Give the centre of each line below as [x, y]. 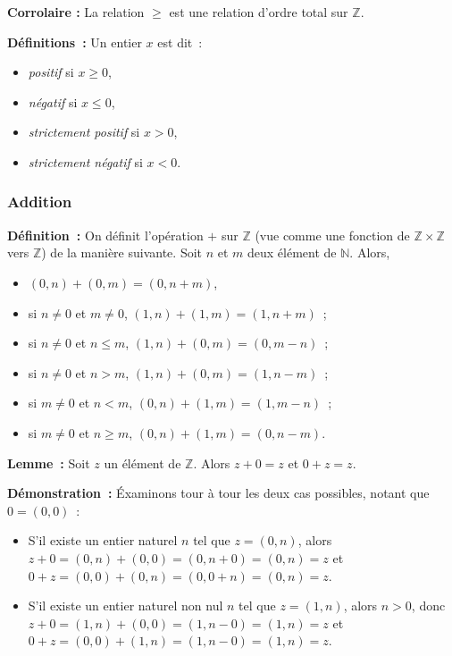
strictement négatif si [85, 161]
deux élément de [292, 252]
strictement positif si [84, 132]
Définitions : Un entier [75, 42]
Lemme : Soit [49, 463]
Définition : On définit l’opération [105, 235]
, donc [428, 606]
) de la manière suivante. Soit [122, 252]
